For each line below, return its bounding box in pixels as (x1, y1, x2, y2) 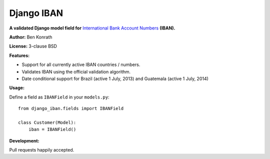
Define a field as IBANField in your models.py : (9, 94, 109, 100)
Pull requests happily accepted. (9, 147, 74, 153)
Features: (9, 52, 30, 58)
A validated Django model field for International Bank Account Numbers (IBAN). (9, 25, 175, 31)
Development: (9, 137, 39, 143)
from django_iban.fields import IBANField (18, 105, 124, 111)
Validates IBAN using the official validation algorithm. (21, 68, 131, 74)
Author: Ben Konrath (9, 34, 52, 40)
